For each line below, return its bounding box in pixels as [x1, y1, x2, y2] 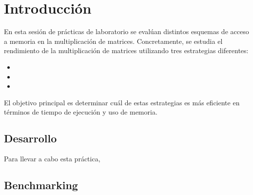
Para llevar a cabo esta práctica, [4, 154, 100, 164]
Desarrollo [4, 131, 57, 146]
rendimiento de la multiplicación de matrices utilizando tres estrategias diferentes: [4, 45, 249, 56]
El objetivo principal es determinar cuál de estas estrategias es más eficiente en [4, 97, 240, 107]
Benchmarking [4, 177, 78, 193]
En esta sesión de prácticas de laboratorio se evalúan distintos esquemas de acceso [4, 26, 249, 37]
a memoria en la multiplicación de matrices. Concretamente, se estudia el [4, 36, 223, 46]
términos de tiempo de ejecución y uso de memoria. [4, 107, 157, 117]
